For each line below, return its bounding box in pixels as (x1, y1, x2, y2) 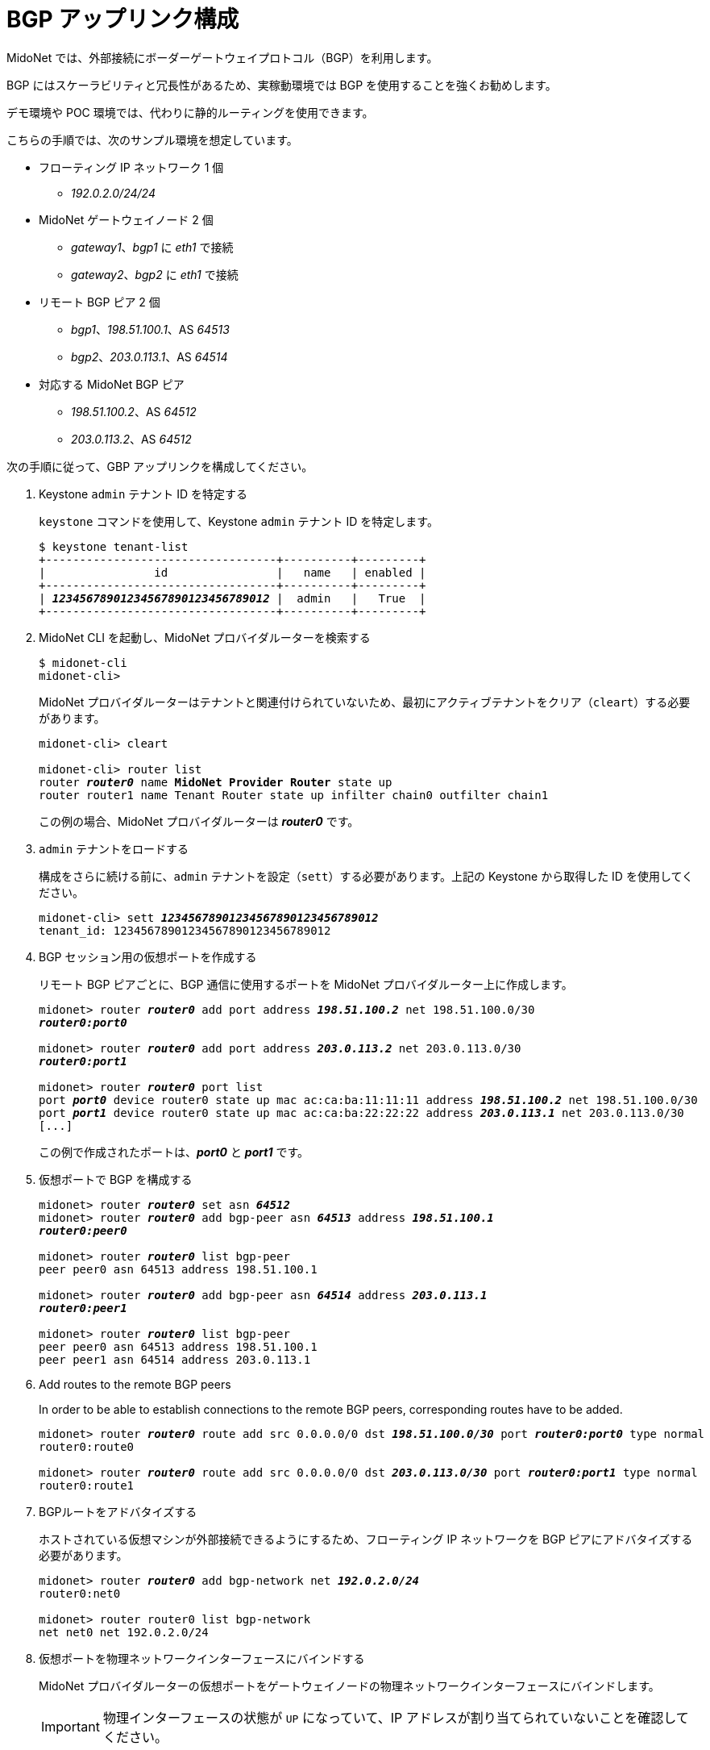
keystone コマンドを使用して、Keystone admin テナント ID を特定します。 (39, 514, 438, 528)
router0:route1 (39, 1478, 135, 1492)
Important (41, 1718, 100, 1735)
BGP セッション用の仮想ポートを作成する (39, 949, 257, 964)
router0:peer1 (39, 1301, 127, 1315)
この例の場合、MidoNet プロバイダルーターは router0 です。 (39, 814, 359, 828)
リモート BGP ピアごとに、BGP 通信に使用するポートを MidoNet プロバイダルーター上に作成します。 (39, 977, 573, 991)
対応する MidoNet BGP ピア (39, 377, 185, 391)
